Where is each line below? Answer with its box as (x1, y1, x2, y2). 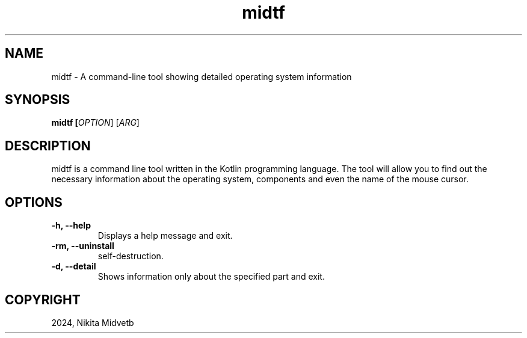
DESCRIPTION (5, 138, 91, 153)
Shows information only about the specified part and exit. (97, 271, 325, 282)
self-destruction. (97, 251, 164, 262)
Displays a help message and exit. (97, 230, 233, 241)
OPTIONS (5, 194, 63, 210)
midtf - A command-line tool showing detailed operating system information (51, 71, 352, 82)
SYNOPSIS (5, 92, 70, 108)
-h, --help (51, 220, 91, 231)
